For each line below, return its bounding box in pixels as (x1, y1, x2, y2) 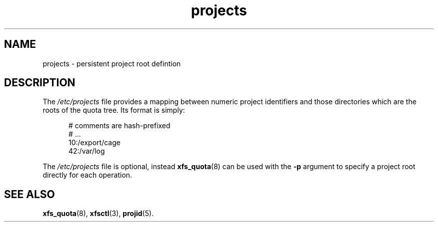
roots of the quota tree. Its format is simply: (42, 106, 185, 115)
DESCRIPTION (4, 76, 75, 89)
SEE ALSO (4, 188, 55, 201)
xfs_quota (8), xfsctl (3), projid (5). (42, 209, 154, 218)
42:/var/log (68, 147, 105, 156)
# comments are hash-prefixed (68, 121, 170, 130)
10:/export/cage (68, 138, 120, 147)
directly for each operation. (42, 171, 132, 180)
